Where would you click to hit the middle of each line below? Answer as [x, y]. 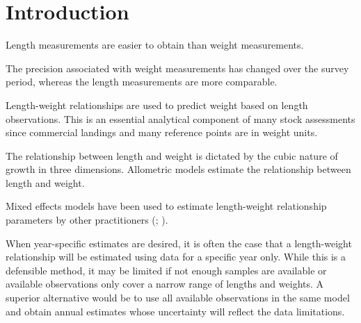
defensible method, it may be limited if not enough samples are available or [166, 270]
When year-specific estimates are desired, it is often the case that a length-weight [179, 243]
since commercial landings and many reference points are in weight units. [162, 132]
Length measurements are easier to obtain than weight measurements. [155, 45]
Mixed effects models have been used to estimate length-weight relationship [166, 206]
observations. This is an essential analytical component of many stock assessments [180, 118]
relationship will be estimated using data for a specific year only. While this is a [176, 257]
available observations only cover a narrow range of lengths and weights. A [165, 284]
